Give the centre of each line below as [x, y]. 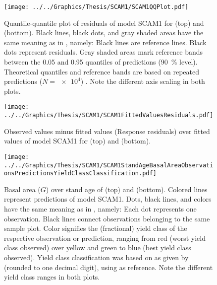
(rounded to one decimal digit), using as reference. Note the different [108, 267]
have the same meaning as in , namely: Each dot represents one [100, 209]
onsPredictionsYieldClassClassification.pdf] [80, 174]
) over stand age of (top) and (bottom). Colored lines [127, 189]
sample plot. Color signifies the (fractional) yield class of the [96, 228]
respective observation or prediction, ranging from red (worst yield [105, 238]
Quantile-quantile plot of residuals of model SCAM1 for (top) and [104, 23]
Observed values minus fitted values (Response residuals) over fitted [107, 131]
